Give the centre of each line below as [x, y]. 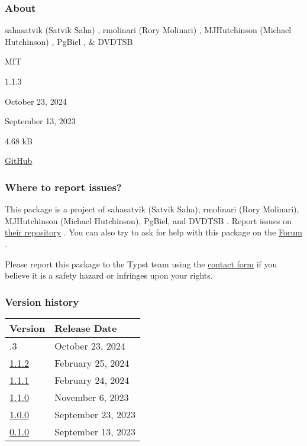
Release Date [86, 328]
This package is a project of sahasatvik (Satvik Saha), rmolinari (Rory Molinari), [152, 209]
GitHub [19, 161]
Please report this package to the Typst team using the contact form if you [141, 264]
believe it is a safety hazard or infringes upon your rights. [109, 275]
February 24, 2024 [92, 380]
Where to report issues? [63, 187]
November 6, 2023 [92, 397]
